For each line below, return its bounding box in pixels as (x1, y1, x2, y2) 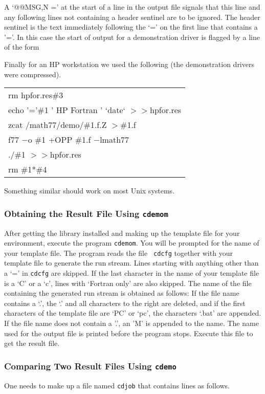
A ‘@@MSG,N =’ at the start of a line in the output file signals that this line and (4, 2, 260, 12)
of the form (4, 41, 39, 52)
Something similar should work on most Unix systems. (4, 185, 175, 196)
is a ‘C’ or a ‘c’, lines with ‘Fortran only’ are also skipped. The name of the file (4, 277, 252, 288)
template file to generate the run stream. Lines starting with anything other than (4, 257, 259, 268)
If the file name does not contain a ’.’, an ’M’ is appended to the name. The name (4, 318, 259, 329)
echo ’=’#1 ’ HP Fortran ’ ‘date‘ (8, 104, 125, 116)
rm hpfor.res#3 (8, 89, 63, 101)
